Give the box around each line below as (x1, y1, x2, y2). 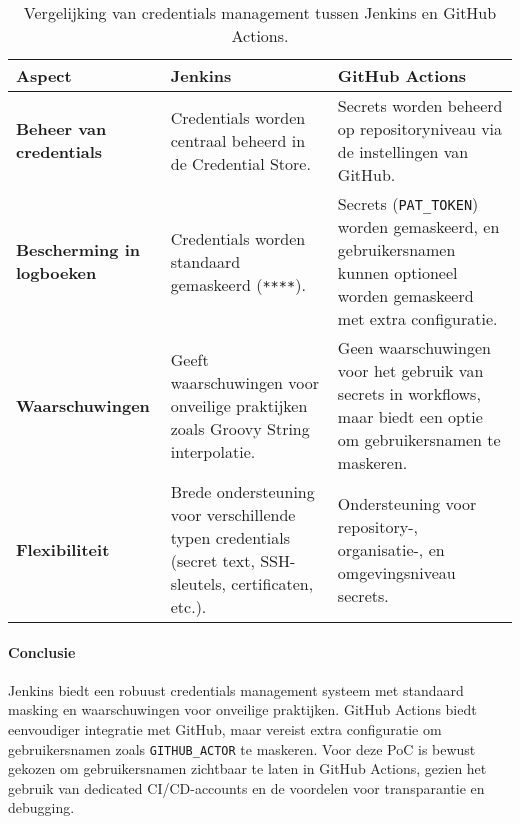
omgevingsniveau (337, 560, 456, 584)
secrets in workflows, (337, 382, 481, 405)
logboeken (16, 261, 97, 284)
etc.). (170, 595, 207, 618)
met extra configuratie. (337, 307, 498, 330)
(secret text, (170, 549, 255, 572)
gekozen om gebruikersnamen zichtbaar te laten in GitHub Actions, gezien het (8, 758, 487, 779)
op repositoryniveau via (337, 117, 503, 140)
